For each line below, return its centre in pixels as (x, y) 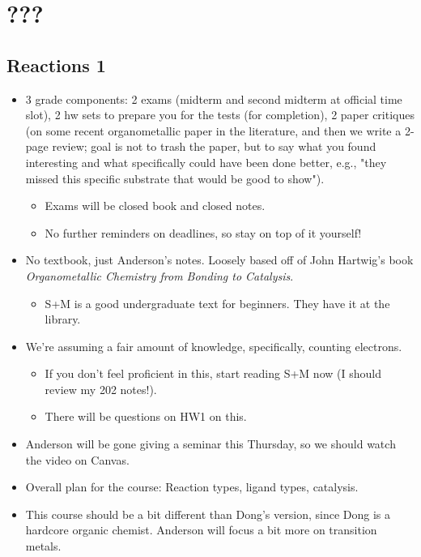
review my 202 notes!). (101, 389)
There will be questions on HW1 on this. (146, 416)
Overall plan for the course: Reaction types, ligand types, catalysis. (192, 487)
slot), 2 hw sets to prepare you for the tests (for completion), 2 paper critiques (220, 115)
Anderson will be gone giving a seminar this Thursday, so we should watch (210, 444)
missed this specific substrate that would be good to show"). (175, 178)
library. (63, 319)
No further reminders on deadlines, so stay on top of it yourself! (203, 232)
